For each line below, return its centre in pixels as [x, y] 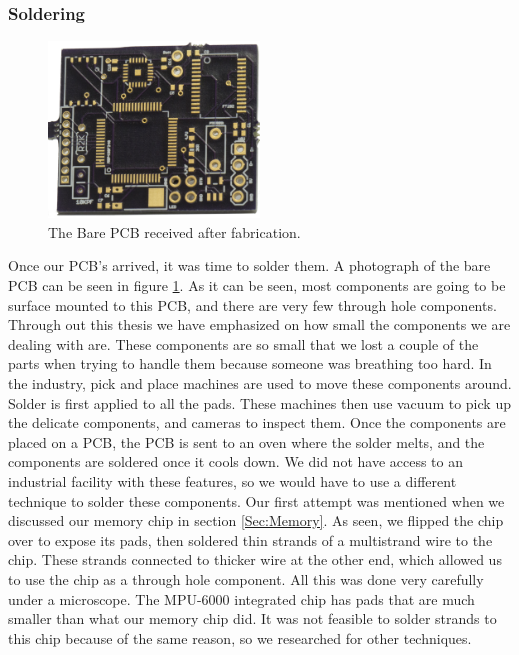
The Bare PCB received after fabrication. [174, 231]
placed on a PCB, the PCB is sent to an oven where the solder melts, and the [246, 441]
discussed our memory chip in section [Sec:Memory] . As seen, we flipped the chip [256, 520]
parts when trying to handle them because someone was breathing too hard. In [250, 363]
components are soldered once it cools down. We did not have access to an [236, 461]
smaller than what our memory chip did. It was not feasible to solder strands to [252, 618]
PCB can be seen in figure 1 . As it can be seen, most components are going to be [257, 285]
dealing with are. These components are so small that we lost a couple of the [243, 343]
